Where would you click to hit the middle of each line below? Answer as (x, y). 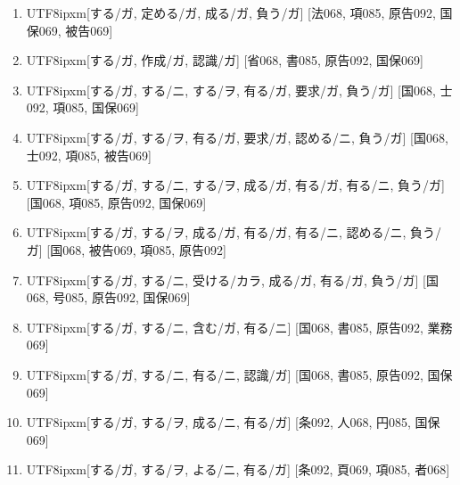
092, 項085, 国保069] (82, 107)
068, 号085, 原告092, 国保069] (108, 297)
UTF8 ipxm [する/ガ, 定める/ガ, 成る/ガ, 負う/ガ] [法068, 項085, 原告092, (231, 12)
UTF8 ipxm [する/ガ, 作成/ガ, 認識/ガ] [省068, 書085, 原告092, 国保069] (225, 60)
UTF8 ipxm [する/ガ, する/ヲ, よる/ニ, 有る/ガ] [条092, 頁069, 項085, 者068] (238, 469)
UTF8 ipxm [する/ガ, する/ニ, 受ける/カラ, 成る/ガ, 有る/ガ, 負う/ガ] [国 (232, 279)
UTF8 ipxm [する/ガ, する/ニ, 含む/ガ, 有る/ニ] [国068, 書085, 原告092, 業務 (239, 327)
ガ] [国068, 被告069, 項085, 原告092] (126, 249)
